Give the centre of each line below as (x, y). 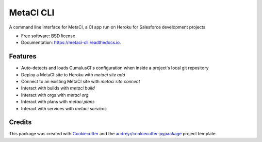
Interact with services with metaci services (64, 108)
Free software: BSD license (48, 36)
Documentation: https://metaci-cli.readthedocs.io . (71, 43)
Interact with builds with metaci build (58, 88)
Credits (20, 122)
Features (23, 56)
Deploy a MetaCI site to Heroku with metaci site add (73, 74)
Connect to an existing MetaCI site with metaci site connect (81, 82)
